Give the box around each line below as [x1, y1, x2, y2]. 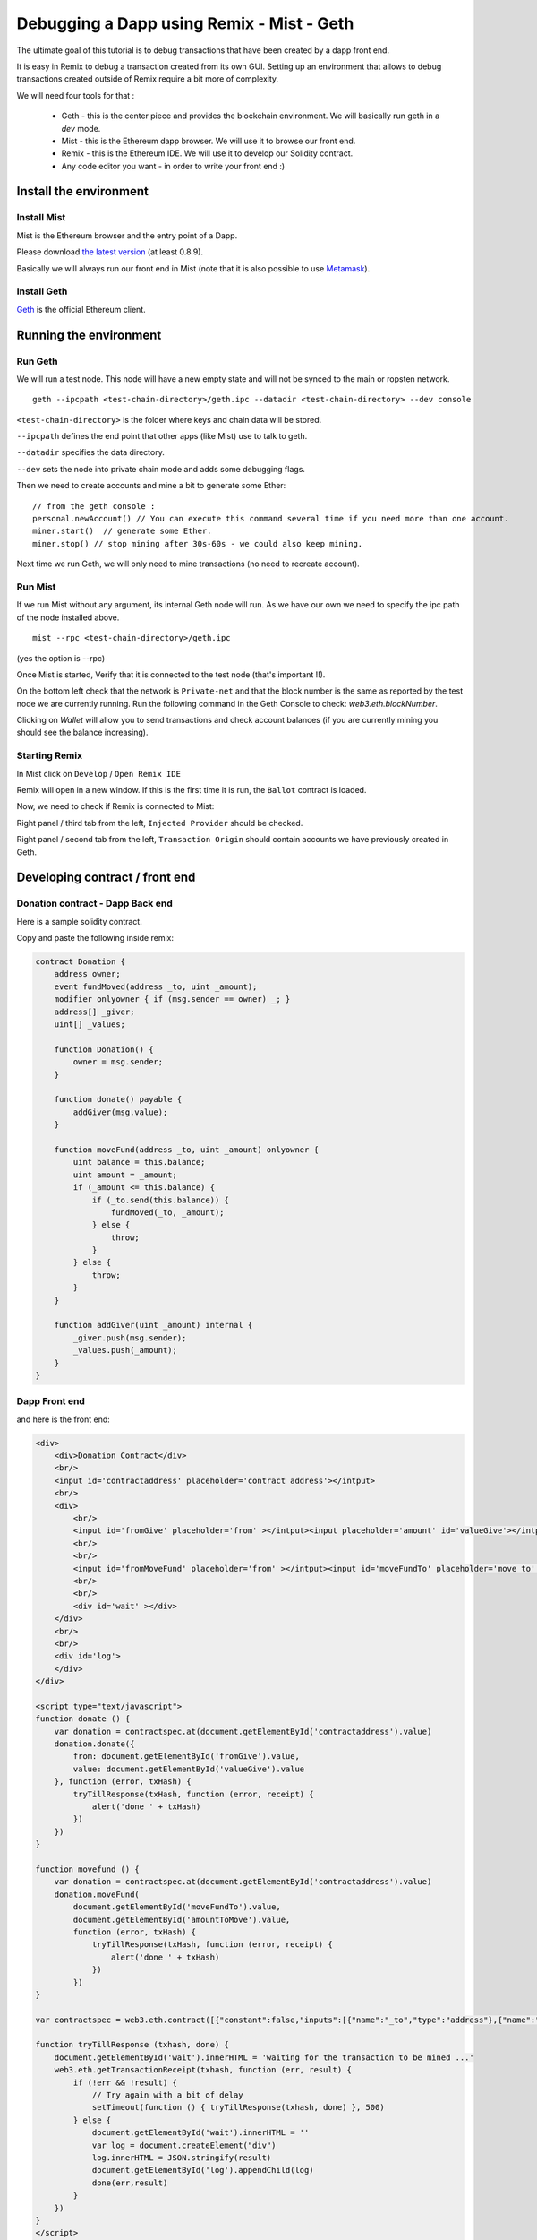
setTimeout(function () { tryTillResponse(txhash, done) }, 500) [91, 2102, 385, 2113]
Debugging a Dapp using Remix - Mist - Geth [16, 13, 354, 33]
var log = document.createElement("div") [91, 2140, 277, 2150]
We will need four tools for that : [16, 90, 135, 100]
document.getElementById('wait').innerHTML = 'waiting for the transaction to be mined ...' [54, 2052, 474, 2063]
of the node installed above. [16, 612, 120, 623]
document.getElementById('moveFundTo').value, [72, 1902, 281, 1912]
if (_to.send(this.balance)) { [91, 1194, 230, 1205]
